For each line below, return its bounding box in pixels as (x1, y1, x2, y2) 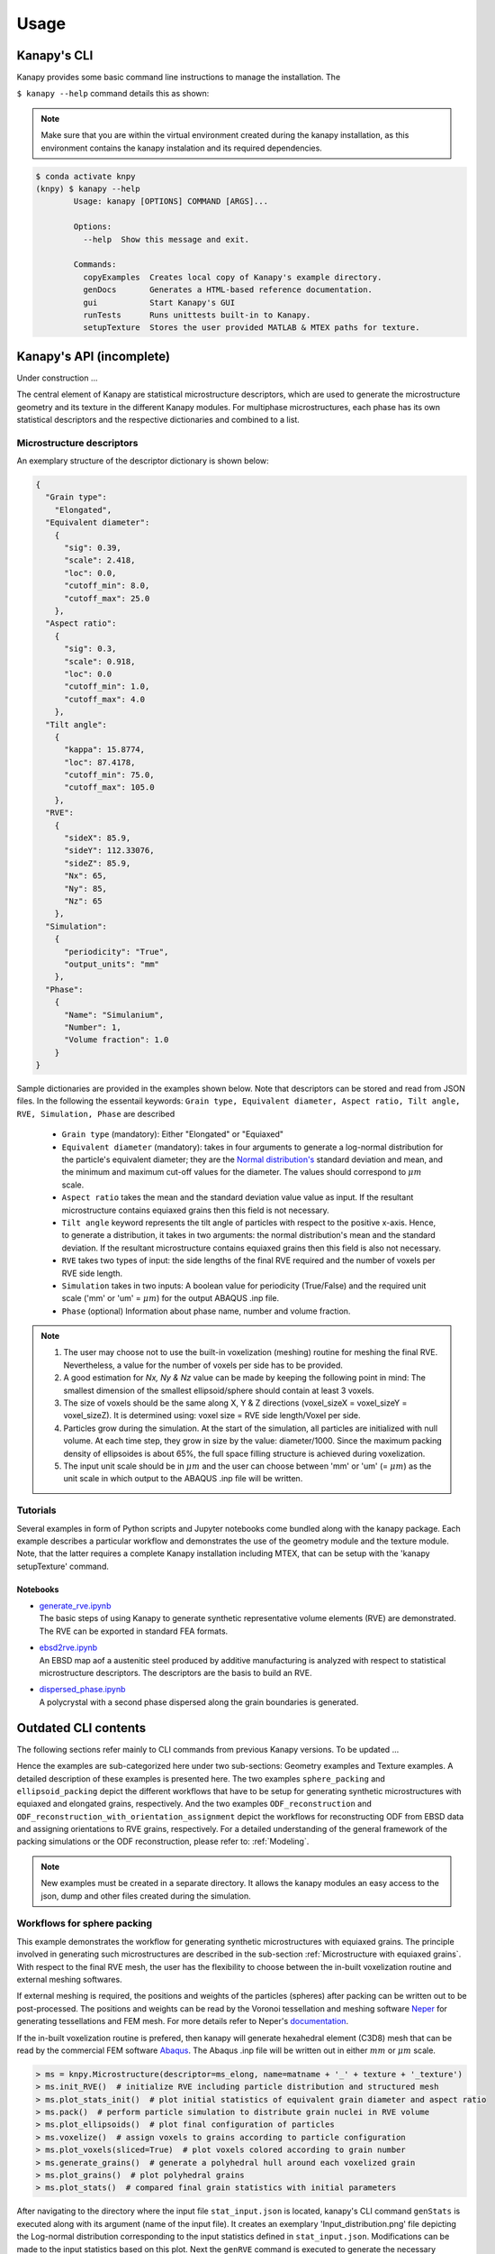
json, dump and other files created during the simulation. (40, 1890, 251, 1901)
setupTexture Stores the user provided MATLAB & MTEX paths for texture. (82, 323, 420, 333)
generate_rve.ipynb (39, 1600, 112, 1611)
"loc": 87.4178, (64, 757, 136, 767)
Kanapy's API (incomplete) (16, 348, 171, 364)
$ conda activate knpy (35, 171, 136, 181)
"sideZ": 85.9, (64, 857, 131, 868)
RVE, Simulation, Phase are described (16, 1108, 175, 1119)
